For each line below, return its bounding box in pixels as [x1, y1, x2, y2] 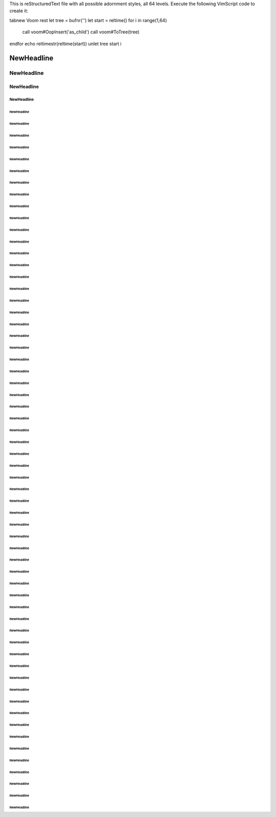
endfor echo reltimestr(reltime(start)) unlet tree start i [9, 40, 122, 47]
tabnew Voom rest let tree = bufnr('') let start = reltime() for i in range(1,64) [9, 17, 167, 23]
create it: [9, 8, 28, 14]
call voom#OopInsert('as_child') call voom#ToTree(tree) [22, 29, 140, 35]
